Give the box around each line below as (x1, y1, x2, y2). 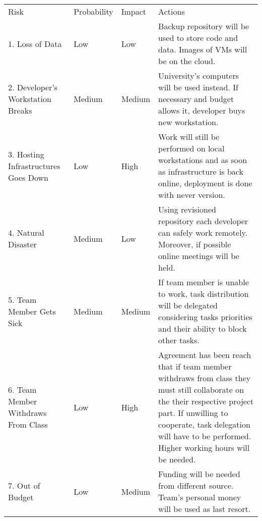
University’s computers (158, 70, 239, 81)
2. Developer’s (8, 81, 58, 93)
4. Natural (8, 227, 44, 238)
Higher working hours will (158, 442, 250, 453)
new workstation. (158, 116, 219, 128)
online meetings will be (158, 250, 239, 262)
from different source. (158, 480, 234, 491)
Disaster (8, 238, 37, 250)
